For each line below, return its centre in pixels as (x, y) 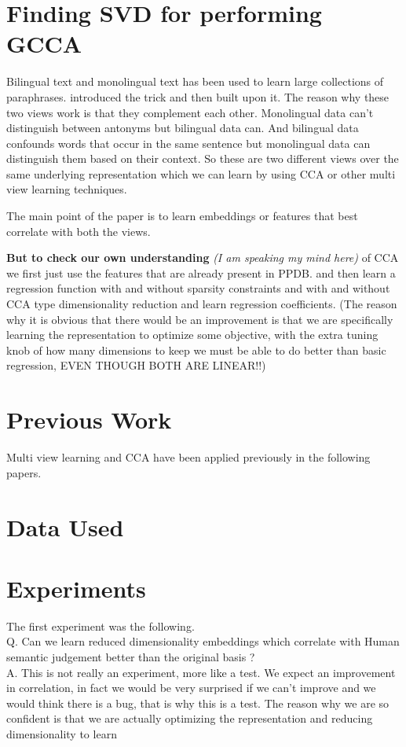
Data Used (65, 526)
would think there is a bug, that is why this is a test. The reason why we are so (198, 703)
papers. (24, 472)
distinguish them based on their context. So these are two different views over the (203, 158)
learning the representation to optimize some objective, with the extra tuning (192, 335)
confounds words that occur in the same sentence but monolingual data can (188, 143)
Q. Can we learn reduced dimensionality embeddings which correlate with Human (203, 641)
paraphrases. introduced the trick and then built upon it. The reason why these (198, 96)
